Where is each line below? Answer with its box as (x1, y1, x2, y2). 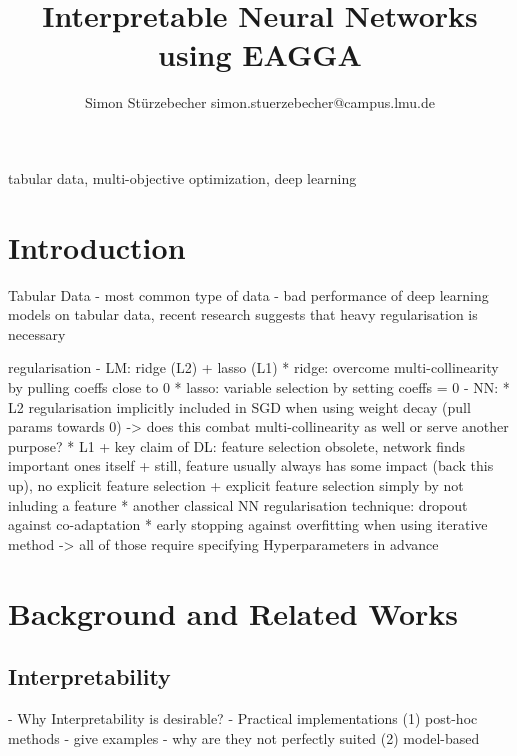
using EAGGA (158, 34, 362, 75)
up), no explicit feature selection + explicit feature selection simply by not (8, 474, 464, 495)
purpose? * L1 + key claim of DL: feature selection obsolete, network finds (8, 435, 466, 456)
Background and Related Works (8, 592, 459, 633)
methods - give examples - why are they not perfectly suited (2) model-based (8, 727, 480, 748)
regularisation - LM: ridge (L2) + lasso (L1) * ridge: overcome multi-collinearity (8, 357, 499, 378)
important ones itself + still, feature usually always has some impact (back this (8, 455, 494, 476)
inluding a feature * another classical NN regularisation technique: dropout (8, 494, 468, 515)
